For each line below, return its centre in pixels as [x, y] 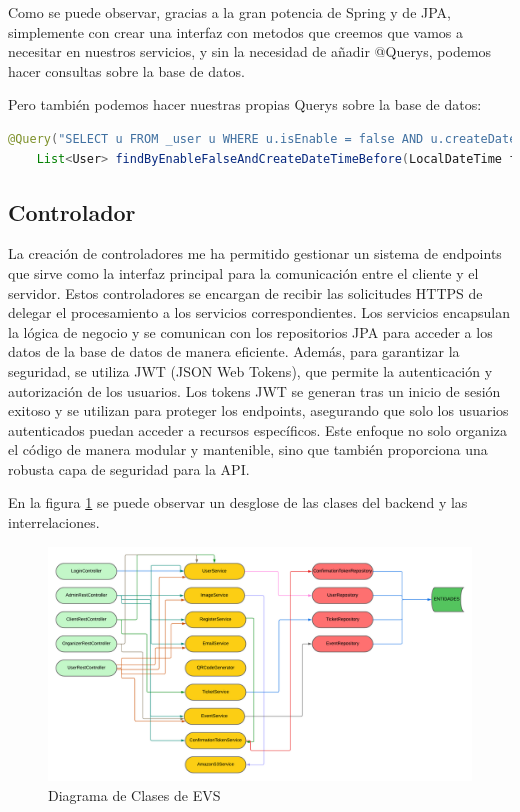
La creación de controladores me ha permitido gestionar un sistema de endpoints [255, 253]
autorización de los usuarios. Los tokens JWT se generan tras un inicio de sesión [254, 390]
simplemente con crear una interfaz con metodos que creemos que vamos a [235, 31]
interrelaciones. [54, 522]
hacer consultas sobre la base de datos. [126, 70]
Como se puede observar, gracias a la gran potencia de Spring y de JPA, [229, 12]
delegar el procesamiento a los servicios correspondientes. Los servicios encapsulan [259, 312]
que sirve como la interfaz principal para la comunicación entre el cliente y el [243, 272]
